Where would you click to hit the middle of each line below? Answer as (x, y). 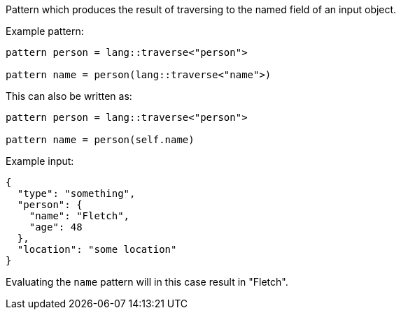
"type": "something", (76, 193)
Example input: (40, 161)
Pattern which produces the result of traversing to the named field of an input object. (201, 9)
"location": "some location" (97, 249)
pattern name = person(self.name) (100, 140)
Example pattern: (45, 31)
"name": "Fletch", (79, 216)
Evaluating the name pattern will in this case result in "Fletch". (147, 282)
